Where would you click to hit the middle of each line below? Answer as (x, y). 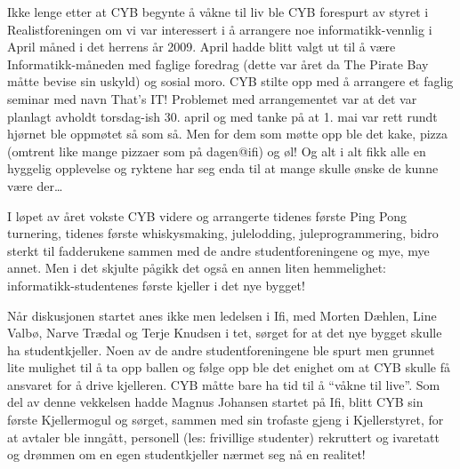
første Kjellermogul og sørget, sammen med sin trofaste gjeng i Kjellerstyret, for (226, 420)
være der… (35, 185)
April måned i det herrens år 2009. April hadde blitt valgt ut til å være (202, 47)
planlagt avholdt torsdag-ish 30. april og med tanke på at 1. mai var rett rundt (222, 116)
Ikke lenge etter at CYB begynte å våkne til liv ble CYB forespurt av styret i (218, 12)
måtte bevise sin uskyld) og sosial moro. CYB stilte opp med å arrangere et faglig (230, 81)
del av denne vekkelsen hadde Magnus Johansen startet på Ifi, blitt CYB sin (215, 402)
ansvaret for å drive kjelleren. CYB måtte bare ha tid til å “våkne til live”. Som (224, 384)
